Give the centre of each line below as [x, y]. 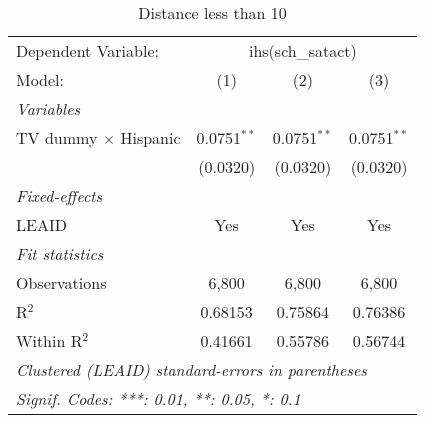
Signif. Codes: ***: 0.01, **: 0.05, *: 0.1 [158, 398]
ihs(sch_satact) [302, 50]
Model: [40, 79]
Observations [61, 282]
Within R [49, 340]
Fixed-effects [59, 195]
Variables [48, 108]
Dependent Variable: [87, 50]
